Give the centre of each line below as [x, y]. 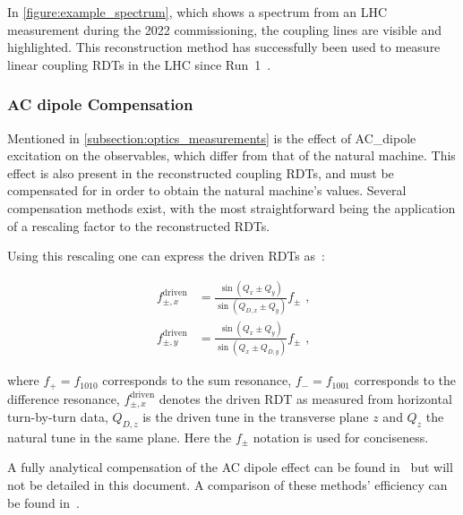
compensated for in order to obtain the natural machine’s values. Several [207, 190]
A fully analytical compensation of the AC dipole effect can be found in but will [230, 467]
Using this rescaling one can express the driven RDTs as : [166, 256]
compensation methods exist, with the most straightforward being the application [231, 207]
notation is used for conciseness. [341, 437]
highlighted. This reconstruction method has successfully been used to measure [224, 47]
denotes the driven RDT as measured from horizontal [305, 398]
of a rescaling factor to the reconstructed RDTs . [139, 225]
